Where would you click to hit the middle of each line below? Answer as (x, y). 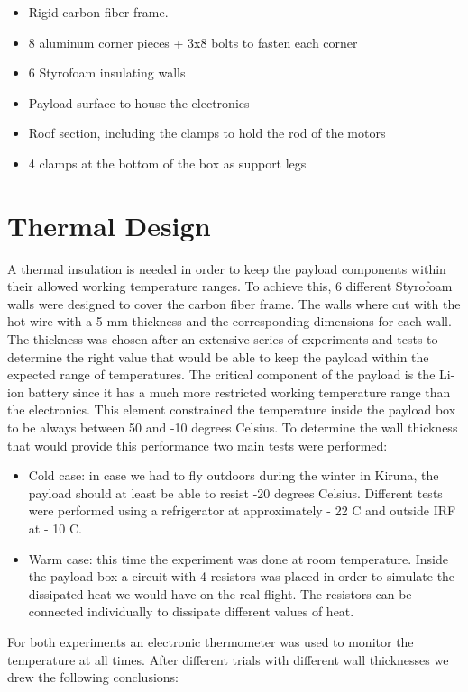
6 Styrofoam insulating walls (107, 73)
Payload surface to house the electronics (139, 102)
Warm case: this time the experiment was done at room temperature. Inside (238, 558)
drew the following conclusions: (93, 677)
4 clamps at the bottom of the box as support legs (167, 163)
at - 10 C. (55, 528)
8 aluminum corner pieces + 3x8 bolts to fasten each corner (193, 42)
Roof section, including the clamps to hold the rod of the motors (207, 133)
